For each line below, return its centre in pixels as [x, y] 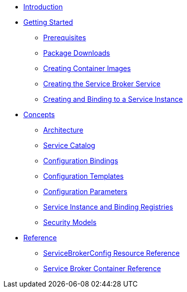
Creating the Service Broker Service [102, 84]
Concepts [39, 114]
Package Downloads [77, 53]
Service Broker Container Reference [102, 268]
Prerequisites [65, 37]
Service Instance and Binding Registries [108, 207]
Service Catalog [69, 145]
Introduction [43, 7]
